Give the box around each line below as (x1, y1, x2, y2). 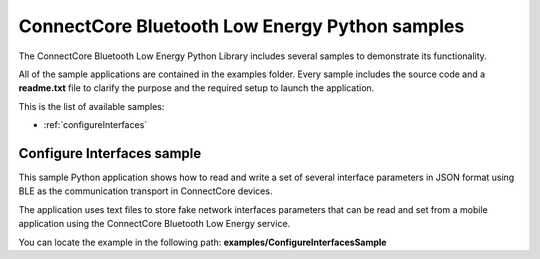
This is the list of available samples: (18, 100, 165, 112)
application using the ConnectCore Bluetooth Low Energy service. (18, 218, 291, 230)
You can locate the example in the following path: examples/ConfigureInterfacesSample (18, 236, 387, 248)
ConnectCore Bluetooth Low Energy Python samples (18, 15, 465, 37)
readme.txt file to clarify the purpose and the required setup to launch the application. (18, 82, 375, 94)
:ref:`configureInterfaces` (43, 119, 148, 131)
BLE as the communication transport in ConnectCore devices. (18, 185, 273, 197)
